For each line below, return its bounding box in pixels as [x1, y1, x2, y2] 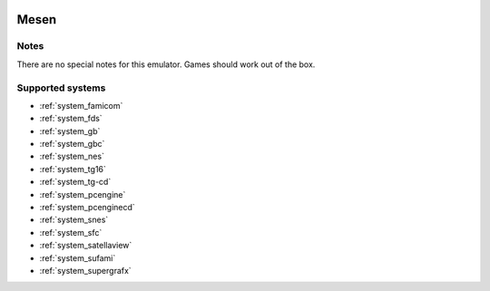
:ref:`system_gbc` [39, 139, 105, 150]
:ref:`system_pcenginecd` [39, 202, 135, 213]
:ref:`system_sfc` [39, 227, 103, 238]
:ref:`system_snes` [39, 214, 109, 226]
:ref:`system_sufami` [39, 252, 116, 263]
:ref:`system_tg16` [39, 163, 106, 174]
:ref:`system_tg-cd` [39, 177, 112, 188]
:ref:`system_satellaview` [39, 240, 132, 251]
